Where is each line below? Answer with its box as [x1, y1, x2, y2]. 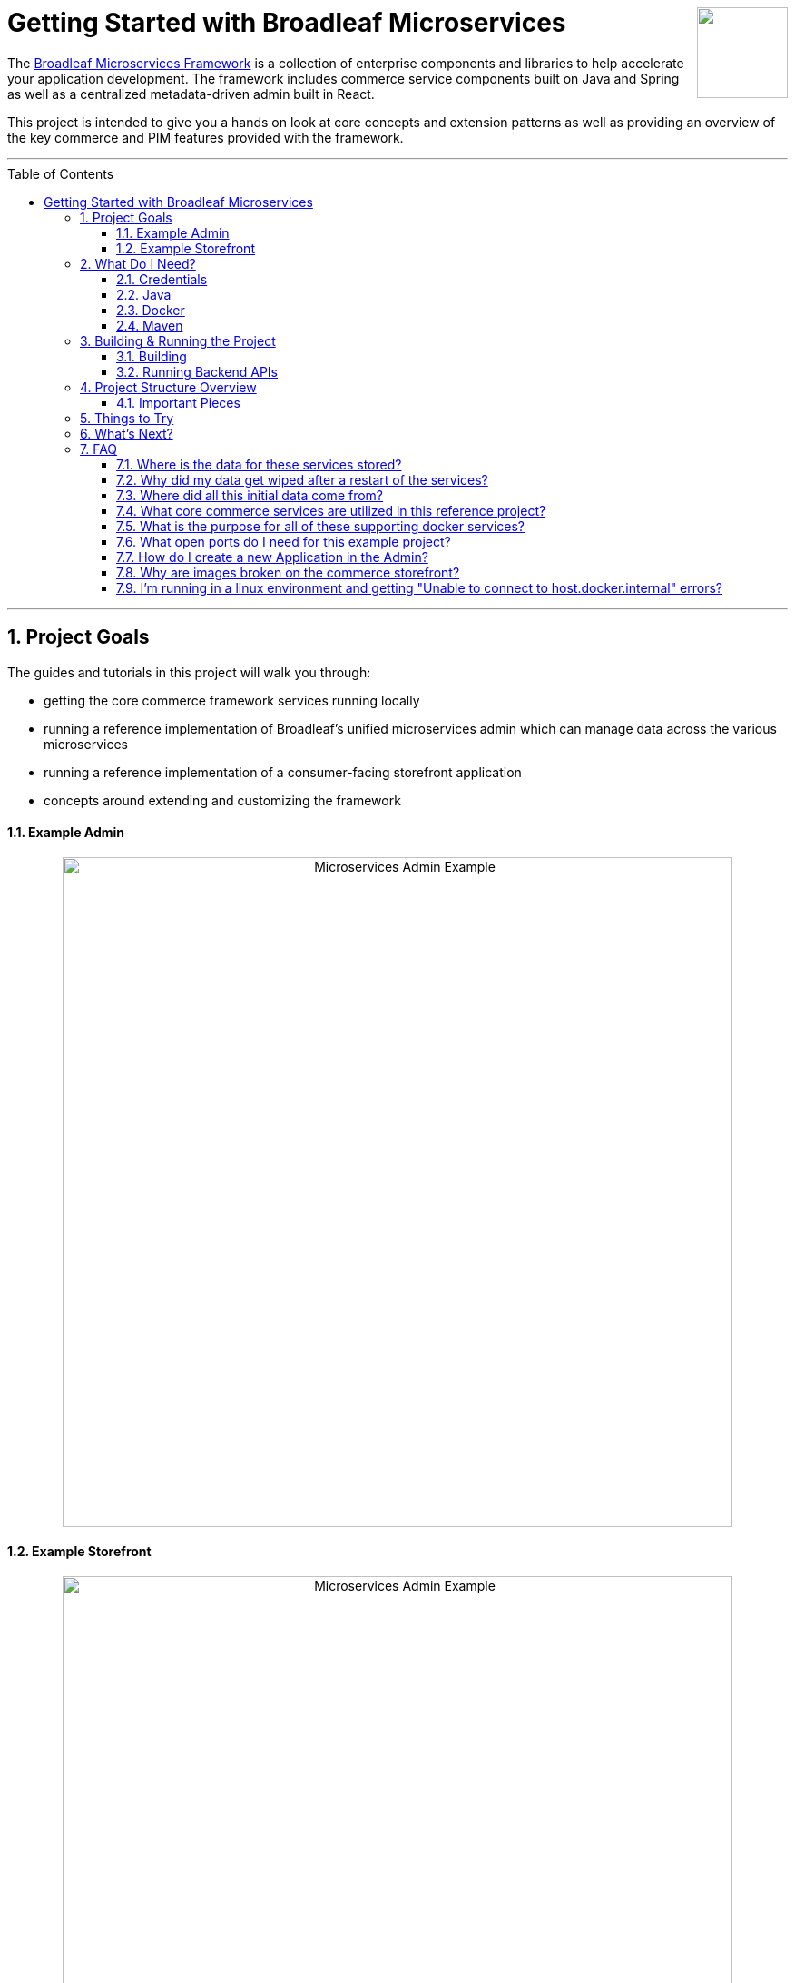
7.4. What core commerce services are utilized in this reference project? [116, 502, 546, 518]
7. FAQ [80, 440, 118, 457]
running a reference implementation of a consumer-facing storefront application [44, 764, 522, 780]
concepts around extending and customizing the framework [44, 792, 401, 808]
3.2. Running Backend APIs [116, 363, 278, 380]
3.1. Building [116, 348, 187, 364]
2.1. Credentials [116, 271, 208, 287]
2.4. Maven [116, 317, 183, 333]
